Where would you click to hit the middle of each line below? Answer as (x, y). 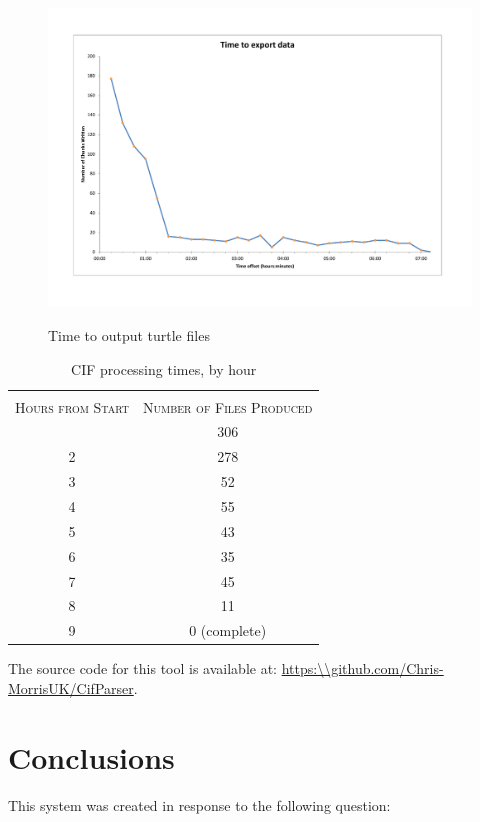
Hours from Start (72, 406)
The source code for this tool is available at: (143, 668)
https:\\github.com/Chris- (362, 668)
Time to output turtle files (129, 334)
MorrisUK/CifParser (71, 687)
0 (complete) (228, 630)
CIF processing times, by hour (164, 368)
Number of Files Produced (228, 406)
